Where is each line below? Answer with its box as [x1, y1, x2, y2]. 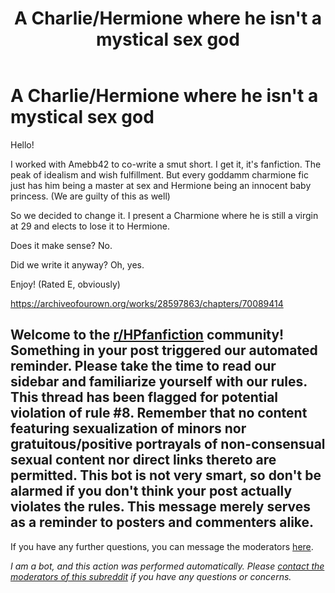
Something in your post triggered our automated [10, 342, 318, 359]
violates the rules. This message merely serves [10, 498, 312, 516]
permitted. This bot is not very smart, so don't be [10, 467, 322, 484]
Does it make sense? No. [10, 239, 113, 251]
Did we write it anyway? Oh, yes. [10, 258, 145, 271]
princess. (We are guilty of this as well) [10, 190, 171, 202]
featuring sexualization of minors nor [10, 420, 247, 437]
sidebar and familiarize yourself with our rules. [10, 373, 308, 391]
